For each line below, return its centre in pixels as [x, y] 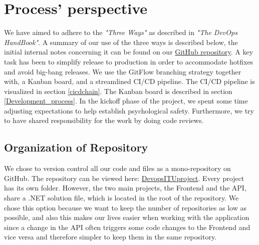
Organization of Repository [76, 147]
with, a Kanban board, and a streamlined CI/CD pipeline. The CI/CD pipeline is [129, 81]
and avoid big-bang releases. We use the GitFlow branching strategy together [123, 71]
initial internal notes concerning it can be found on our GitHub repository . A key [129, 52]
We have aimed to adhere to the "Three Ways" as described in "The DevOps [121, 32]
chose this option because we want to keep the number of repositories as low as [125, 207]
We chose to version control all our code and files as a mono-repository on [117, 168]
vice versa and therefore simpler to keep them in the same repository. [110, 237]
